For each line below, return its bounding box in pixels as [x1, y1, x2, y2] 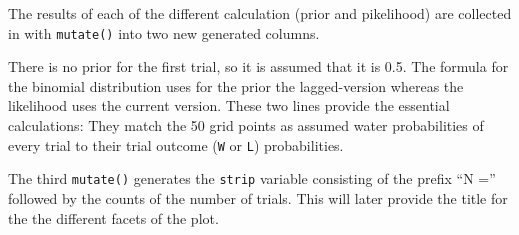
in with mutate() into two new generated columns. [8, 22, 320, 43]
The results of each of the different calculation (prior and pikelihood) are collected [8, 3, 512, 23]
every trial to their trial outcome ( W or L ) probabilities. [8, 134, 344, 155]
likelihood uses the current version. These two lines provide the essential [8, 95, 450, 116]
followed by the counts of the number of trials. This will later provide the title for [8, 187, 508, 208]
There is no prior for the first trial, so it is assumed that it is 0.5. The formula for [8, 56, 509, 77]
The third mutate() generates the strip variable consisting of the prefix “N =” [8, 168, 496, 189]
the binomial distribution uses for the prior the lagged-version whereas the [8, 75, 464, 96]
